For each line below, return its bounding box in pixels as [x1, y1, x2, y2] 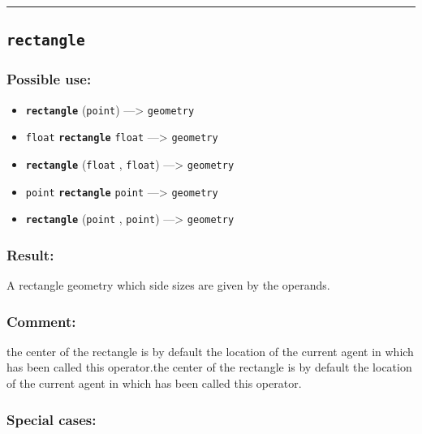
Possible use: [6, 69, 92, 89]
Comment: [6, 311, 76, 331]
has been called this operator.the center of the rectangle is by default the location [6, 359, 412, 376]
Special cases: [6, 409, 97, 429]
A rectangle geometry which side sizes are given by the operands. [6, 277, 330, 294]
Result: [6, 244, 54, 264]
